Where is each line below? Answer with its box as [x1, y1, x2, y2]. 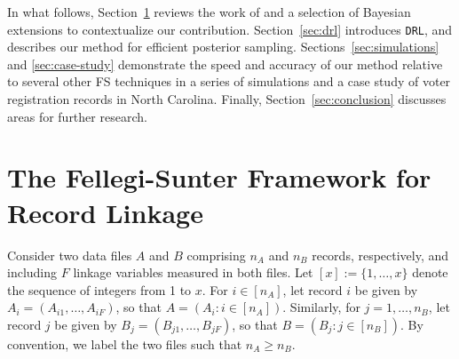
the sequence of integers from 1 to [7, 280, 192, 299]
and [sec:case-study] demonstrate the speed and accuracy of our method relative [7, 54, 443, 73]
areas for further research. [7, 107, 147, 125]
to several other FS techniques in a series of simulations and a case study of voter [7, 72, 451, 91]
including [7, 263, 58, 282]
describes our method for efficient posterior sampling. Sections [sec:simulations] [7, 37, 439, 56]
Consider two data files [7, 245, 132, 264]
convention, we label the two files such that [7, 334, 242, 353]
